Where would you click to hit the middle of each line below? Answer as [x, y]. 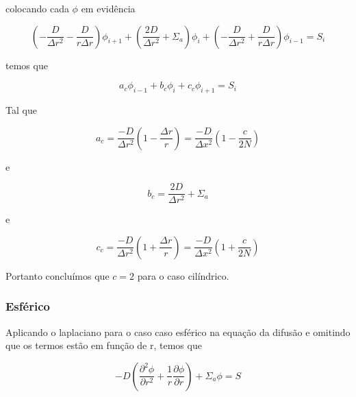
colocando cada [37, 8]
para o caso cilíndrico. [183, 275]
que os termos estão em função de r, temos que [104, 345]
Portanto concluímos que [58, 275]
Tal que [21, 109]
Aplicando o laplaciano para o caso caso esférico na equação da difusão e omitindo [178, 332]
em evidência [108, 8]
